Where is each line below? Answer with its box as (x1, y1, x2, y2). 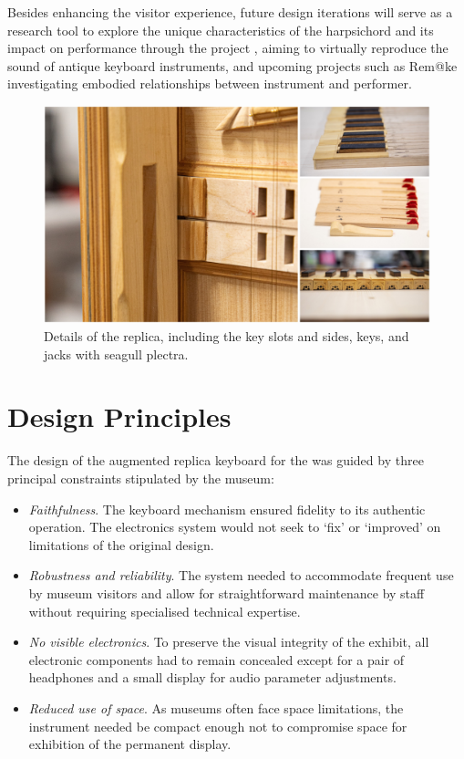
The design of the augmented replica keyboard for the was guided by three (7, 451, 424, 470)
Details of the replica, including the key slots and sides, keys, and (44, 327, 409, 346)
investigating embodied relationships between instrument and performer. (7, 74, 412, 93)
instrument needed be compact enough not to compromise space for (28, 716, 407, 735)
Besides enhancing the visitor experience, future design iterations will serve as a (7, 3, 453, 21)
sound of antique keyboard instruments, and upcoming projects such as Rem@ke (7, 56, 458, 75)
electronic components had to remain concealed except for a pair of (28, 650, 405, 669)
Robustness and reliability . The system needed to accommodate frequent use (28, 566, 454, 585)
